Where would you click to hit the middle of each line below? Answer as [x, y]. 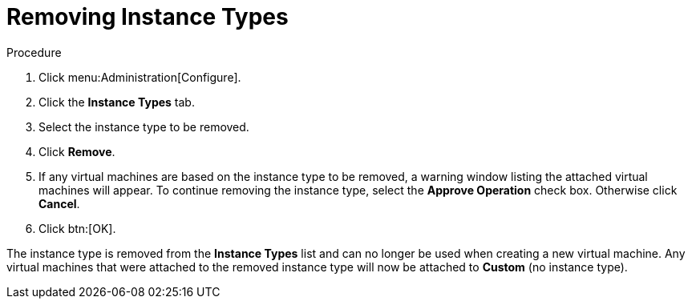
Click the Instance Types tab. [117, 102]
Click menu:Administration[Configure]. [140, 77]
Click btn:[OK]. [77, 228]
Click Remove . [77, 151]
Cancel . [59, 203]
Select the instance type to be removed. [144, 126]
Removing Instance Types [148, 17]
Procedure [34, 52]
